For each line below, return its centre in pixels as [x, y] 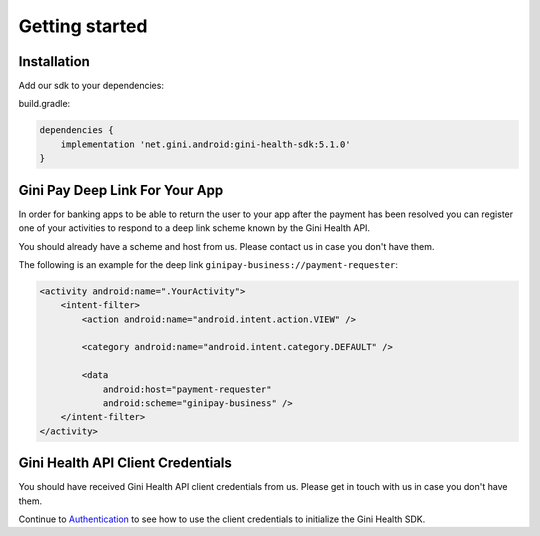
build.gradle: [44, 104]
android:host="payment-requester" [187, 389]
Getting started [83, 26]
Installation [54, 61]
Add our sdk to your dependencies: [91, 86]
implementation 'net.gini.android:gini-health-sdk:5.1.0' [205, 144]
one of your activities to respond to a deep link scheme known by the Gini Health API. [194, 228]
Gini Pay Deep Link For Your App [121, 190]
